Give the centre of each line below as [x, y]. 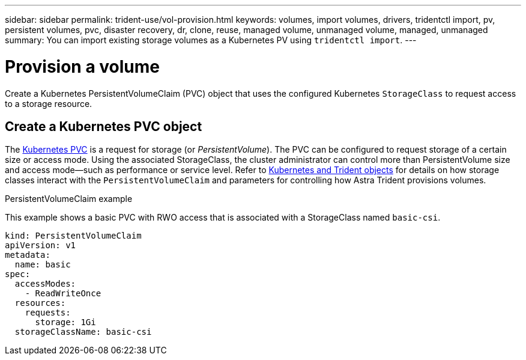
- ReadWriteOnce [63, 294]
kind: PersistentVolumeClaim [73, 236]
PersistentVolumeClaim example [69, 199]
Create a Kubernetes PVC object [104, 126]
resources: [40, 303]
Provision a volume [83, 66]
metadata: [28, 255]
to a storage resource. [49, 103]
